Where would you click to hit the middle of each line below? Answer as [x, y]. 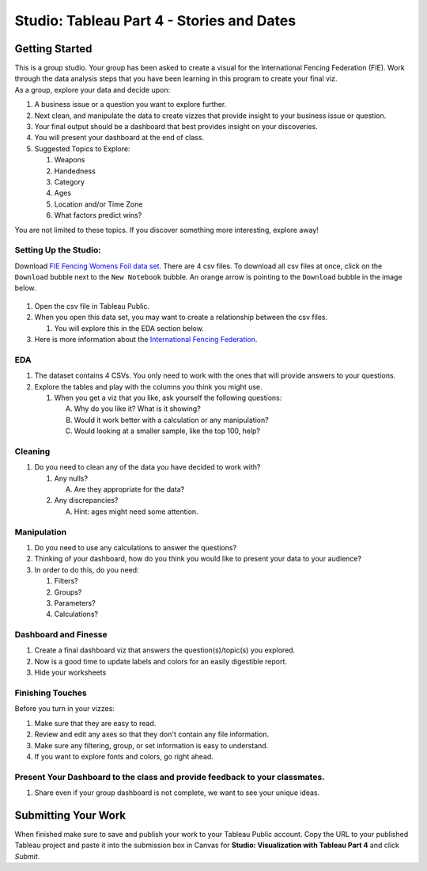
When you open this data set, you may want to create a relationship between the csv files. [181, 318]
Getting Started [53, 49]
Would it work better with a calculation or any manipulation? [171, 420]
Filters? [66, 581]
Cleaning [32, 451]
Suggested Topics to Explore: [82, 148]
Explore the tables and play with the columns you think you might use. [148, 386]
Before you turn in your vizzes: [64, 709]
